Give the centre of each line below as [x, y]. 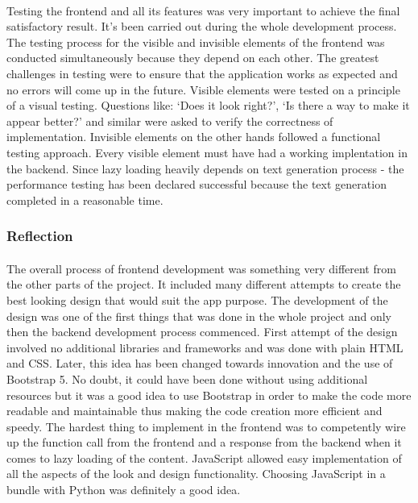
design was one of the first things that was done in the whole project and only [199, 316]
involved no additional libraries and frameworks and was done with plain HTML [205, 347]
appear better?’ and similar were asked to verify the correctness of [170, 121]
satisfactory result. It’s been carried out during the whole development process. [202, 26]
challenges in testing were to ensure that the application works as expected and [202, 73]
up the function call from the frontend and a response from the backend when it [204, 442]
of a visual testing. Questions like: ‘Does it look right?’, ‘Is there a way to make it [208, 105]
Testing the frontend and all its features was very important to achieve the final [203, 10]
